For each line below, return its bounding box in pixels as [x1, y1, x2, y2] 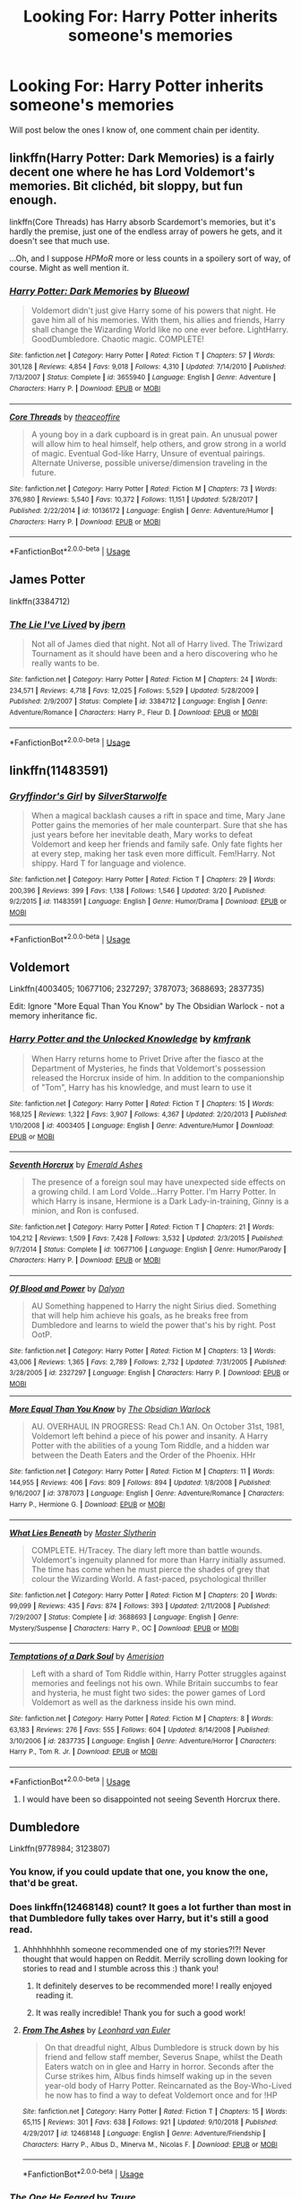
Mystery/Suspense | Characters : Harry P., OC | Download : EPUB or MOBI [9, 1623, 239, 1633]
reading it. [35, 1989, 73, 2001]
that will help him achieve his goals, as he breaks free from [30, 1310, 249, 1321]
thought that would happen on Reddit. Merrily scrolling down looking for [21, 1953, 288, 1964]
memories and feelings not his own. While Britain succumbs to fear [30, 1678, 279, 1689]
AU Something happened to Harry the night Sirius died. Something [30, 1300, 277, 1311]
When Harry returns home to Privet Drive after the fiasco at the [30, 1053, 264, 1064]
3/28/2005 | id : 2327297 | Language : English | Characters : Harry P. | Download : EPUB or [9, 1369, 289, 1378]
